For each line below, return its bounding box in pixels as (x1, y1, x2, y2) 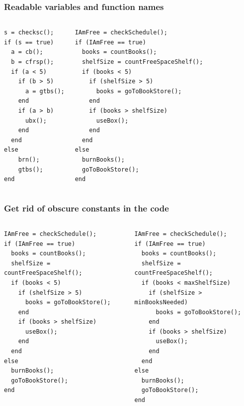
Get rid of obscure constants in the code (4, 202, 169, 214)
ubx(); (25, 117, 47, 124)
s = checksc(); (4, 29, 54, 36)
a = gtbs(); (25, 87, 65, 95)
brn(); (18, 156, 40, 163)
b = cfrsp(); (11, 58, 54, 65)
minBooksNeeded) (134, 299, 188, 306)
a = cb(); (11, 48, 43, 56)
